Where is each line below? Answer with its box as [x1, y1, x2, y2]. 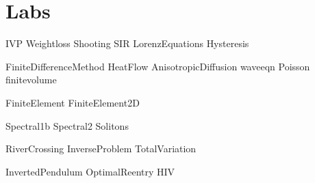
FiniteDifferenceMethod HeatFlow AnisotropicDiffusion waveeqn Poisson [5, 59, 310, 73]
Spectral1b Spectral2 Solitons [5, 118, 129, 132]
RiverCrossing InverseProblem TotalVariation [5, 141, 197, 156]
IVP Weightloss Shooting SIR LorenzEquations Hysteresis [5, 36, 249, 51]
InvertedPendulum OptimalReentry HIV [5, 164, 175, 178]
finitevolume [5, 72, 57, 87]
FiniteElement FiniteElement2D [5, 95, 140, 109]
